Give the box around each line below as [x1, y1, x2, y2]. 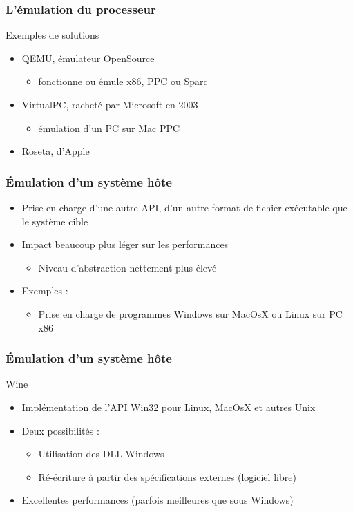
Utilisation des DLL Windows [38, 446, 164, 461]
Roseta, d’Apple [21, 144, 90, 158]
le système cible [21, 214, 88, 228]
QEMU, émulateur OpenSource [21, 50, 155, 65]
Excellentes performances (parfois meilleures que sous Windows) [21, 493, 294, 507]
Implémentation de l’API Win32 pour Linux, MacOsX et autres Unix [21, 399, 316, 414]
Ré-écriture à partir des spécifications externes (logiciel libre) [38, 469, 296, 484]
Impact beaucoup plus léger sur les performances [21, 237, 229, 252]
